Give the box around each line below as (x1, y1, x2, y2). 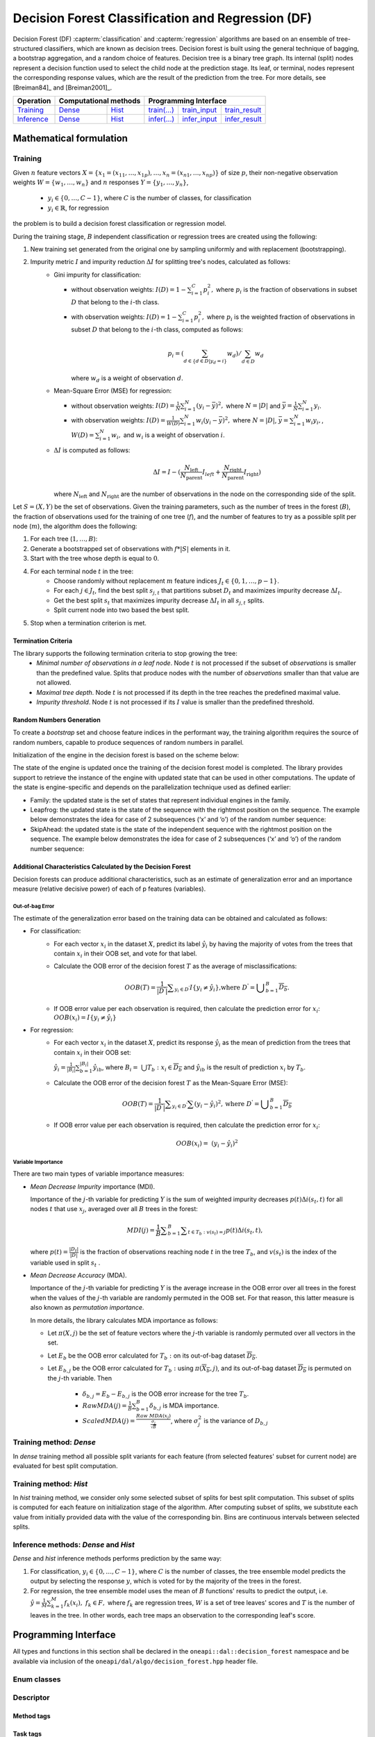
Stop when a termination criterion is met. (30, 618, 147, 627)
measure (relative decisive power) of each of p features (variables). (12, 884, 206, 893)
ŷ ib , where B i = (92, 1063, 138, 1073)
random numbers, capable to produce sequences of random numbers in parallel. (12, 738, 244, 746)
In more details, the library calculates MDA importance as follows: (30, 1316, 218, 1324)
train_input (182, 105, 217, 115)
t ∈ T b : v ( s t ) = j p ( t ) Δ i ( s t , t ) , (187, 1226, 263, 1237)
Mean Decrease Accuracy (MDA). (30, 1271, 128, 1280)
